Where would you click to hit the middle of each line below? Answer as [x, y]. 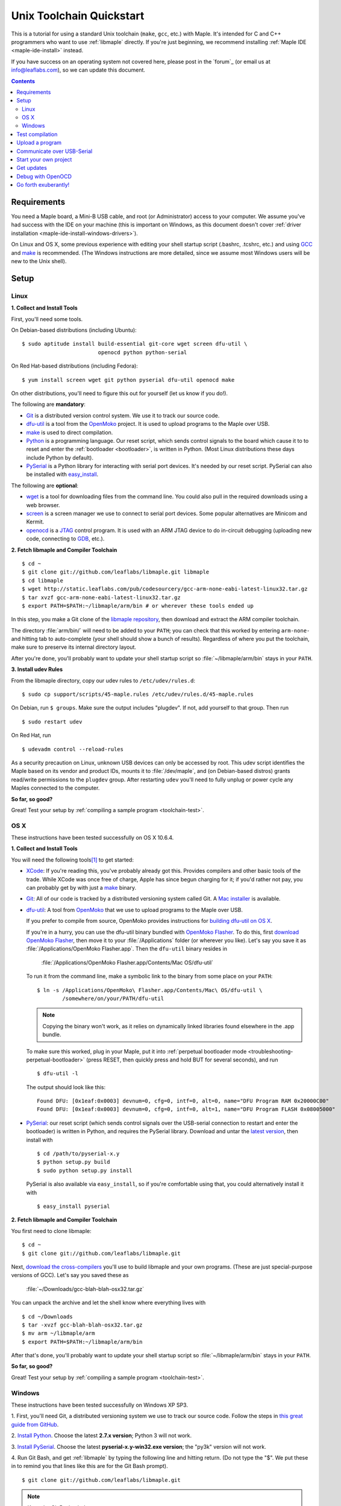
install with [39, 1140]
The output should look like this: [66, 1087]
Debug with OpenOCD [44, 176]
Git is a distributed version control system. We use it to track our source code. [123, 415]
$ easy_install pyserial [74, 1206]
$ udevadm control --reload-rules [73, 749]
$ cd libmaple [42, 580]
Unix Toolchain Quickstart [78, 16]
